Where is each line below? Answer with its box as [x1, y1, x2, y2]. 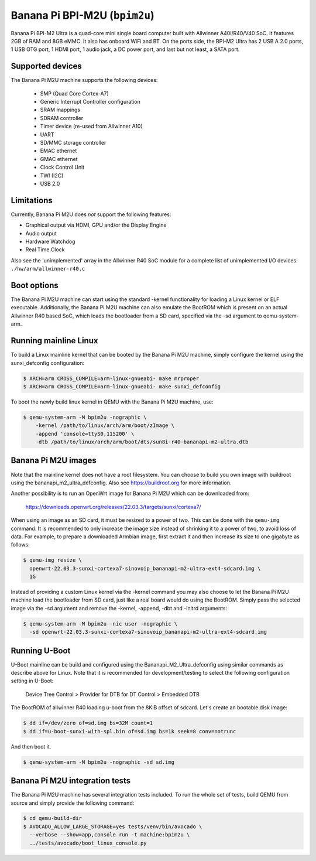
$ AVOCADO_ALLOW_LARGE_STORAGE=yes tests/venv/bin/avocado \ [23, 823, 202, 830]
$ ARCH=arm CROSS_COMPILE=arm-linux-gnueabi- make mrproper [23, 375, 200, 382]
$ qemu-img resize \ [23, 557, 82, 563]
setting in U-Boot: [11, 677, 54, 685]
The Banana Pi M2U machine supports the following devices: [11, 77, 158, 84]
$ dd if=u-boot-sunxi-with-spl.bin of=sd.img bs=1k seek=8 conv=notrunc [23, 728, 236, 734]
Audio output [25, 230, 57, 237]
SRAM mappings [40, 106, 81, 114]
